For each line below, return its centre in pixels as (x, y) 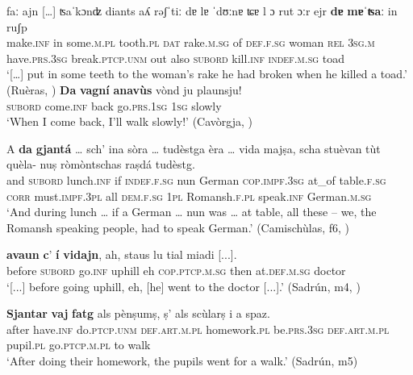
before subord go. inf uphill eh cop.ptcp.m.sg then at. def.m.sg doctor (176, 270)
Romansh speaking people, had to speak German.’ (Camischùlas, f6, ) (178, 227)
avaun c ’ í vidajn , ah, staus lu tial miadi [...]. (122, 254)
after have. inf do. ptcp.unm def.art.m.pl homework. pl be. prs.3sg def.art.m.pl (198, 329)
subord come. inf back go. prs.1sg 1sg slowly (114, 105)
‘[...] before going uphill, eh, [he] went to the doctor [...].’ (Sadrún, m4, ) (184, 286)
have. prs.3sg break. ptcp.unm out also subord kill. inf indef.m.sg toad (175, 58)
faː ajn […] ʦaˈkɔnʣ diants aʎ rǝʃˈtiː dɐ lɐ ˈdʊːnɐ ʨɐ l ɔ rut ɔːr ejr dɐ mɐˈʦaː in (202, 10)
